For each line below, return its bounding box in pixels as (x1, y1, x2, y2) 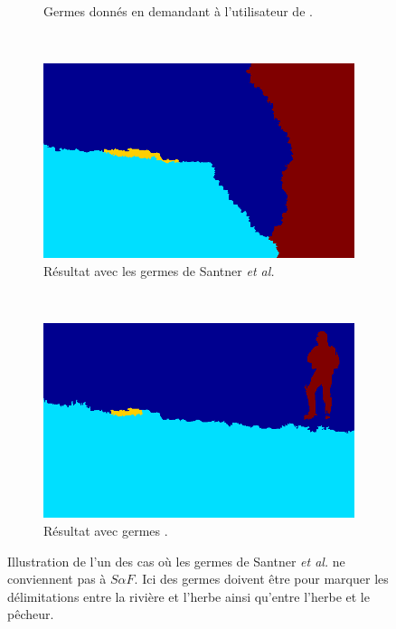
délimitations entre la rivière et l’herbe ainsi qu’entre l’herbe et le (7, 586, 370, 605)
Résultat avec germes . (43, 520, 168, 539)
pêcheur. (7, 605, 54, 624)
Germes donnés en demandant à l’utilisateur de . (43, 2, 313, 20)
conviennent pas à (7, 569, 107, 588)
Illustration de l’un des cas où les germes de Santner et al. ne (7, 551, 345, 570)
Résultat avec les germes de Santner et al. (43, 261, 275, 280)
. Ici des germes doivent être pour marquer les (134, 569, 389, 588)
